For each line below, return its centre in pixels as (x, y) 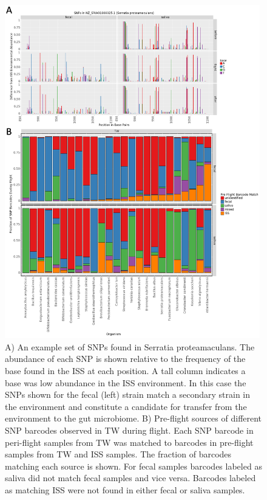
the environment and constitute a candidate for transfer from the (126, 406)
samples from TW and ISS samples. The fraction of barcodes (118, 454)
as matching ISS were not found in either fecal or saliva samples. (125, 489)
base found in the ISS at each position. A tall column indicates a (125, 371)
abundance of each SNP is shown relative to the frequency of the (125, 359)
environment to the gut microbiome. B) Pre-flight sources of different (133, 418)
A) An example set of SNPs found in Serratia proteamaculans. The (130, 346)
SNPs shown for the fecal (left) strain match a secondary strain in (128, 394)
